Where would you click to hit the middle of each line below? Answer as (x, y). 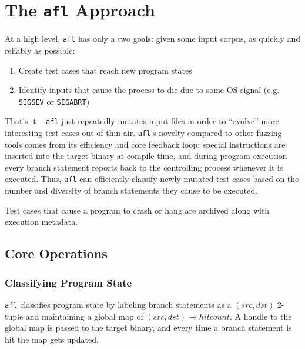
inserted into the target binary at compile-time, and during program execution (146, 156)
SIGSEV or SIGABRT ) (54, 101)
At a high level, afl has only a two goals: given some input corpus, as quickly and (152, 39)
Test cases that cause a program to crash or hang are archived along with (137, 210)
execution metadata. (41, 222)
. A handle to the (261, 316)
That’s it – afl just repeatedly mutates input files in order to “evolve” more (142, 121)
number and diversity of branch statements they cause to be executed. (131, 190)
